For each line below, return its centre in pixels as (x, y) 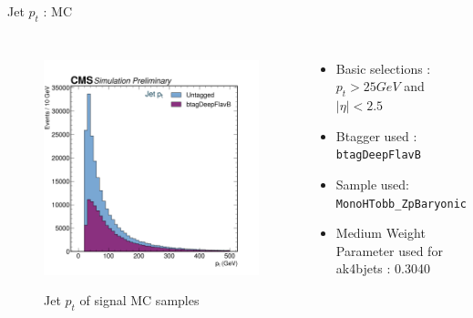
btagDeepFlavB (378, 155)
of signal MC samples (139, 300)
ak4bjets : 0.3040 (383, 268)
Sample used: (373, 185)
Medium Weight (380, 233)
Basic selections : (383, 68)
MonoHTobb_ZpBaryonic (401, 204)
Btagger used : (376, 135)
